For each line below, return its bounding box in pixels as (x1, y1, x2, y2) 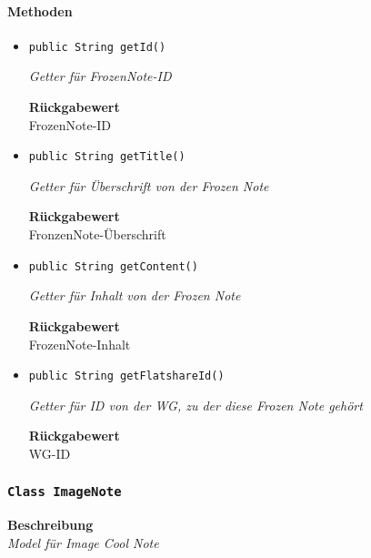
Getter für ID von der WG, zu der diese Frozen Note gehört (28, 395, 363, 414)
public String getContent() (28, 259, 198, 273)
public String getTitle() (28, 150, 185, 164)
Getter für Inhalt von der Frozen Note (28, 286, 241, 305)
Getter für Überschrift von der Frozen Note (28, 176, 269, 195)
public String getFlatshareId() (28, 370, 225, 383)
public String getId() (28, 40, 166, 54)
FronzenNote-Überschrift (28, 225, 166, 244)
